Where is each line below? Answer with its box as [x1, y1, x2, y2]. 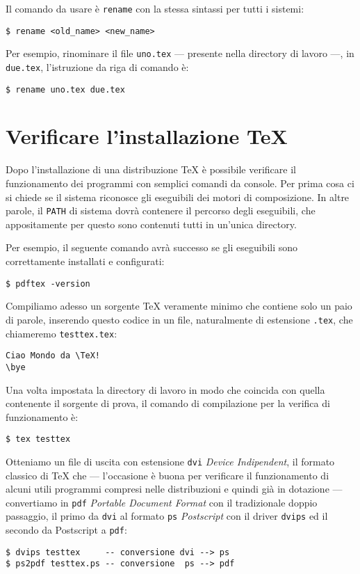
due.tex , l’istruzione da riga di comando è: [6, 59, 189, 74]
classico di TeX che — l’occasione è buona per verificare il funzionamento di [6, 468, 329, 482]
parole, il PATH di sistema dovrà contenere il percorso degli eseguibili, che [6, 203, 316, 218]
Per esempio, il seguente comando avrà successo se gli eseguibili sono [6, 240, 298, 255]
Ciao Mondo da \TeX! [6, 351, 101, 361]
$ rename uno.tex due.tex [6, 84, 125, 95]
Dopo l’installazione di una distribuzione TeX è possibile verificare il [6, 162, 296, 177]
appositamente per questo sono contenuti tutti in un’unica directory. [6, 216, 297, 231]
